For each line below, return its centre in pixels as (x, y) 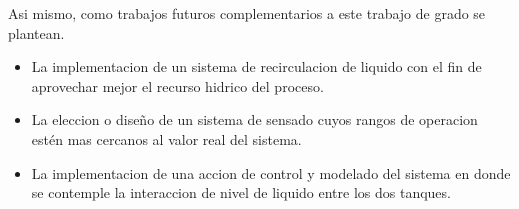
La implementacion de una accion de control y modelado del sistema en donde (271, 172)
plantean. (36, 32)
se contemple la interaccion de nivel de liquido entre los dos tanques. (241, 192)
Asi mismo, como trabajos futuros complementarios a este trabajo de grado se (247, 13)
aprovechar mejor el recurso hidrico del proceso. (177, 85)
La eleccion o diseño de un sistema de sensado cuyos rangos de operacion (254, 119)
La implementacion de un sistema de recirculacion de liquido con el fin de (256, 66)
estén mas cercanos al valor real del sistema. (166, 138)
